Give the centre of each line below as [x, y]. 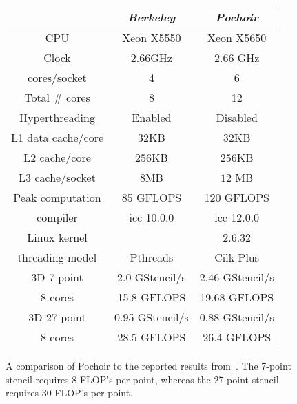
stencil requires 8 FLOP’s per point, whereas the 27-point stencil [142, 379]
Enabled [152, 117]
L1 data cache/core [58, 137]
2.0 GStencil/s [152, 277]
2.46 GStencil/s [237, 277]
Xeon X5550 [152, 38]
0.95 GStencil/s [152, 317]
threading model [57, 257]
